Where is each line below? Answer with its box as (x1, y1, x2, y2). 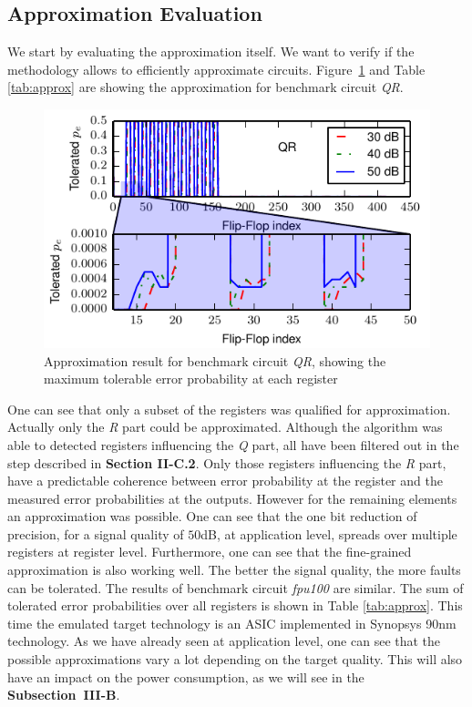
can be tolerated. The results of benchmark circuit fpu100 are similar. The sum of (7, 578, 464, 597)
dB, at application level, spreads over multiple (200, 524, 457, 543)
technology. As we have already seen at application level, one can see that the (7, 631, 441, 651)
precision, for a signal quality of (7, 524, 184, 543)
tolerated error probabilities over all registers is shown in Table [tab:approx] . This (7, 596, 463, 615)
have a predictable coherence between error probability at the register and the (7, 471, 443, 490)
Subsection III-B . (7, 685, 120, 704)
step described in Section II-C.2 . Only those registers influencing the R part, (7, 453, 446, 472)
